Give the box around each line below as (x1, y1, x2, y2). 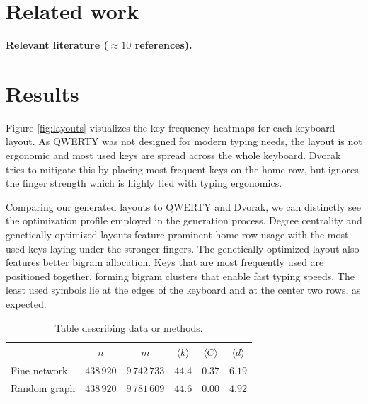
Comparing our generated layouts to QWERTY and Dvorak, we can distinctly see (6, 199, 361, 214)
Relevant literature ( (6, 37, 108, 52)
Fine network (11, 363, 68, 377)
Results (6, 79, 79, 108)
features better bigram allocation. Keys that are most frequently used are (6, 255, 324, 270)
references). (134, 37, 192, 52)
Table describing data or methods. (54, 320, 203, 335)
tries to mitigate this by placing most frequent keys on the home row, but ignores (6, 161, 359, 176)
